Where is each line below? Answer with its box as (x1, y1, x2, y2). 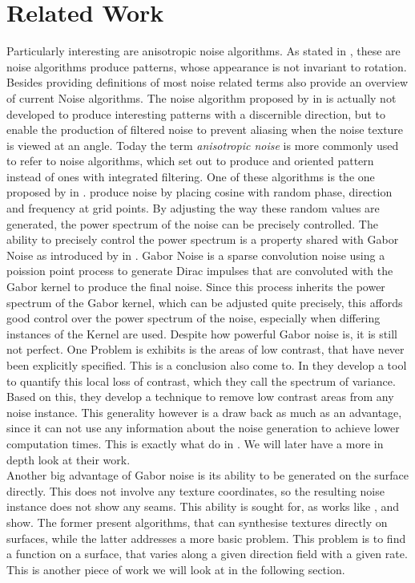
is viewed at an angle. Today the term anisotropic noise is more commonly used (6, 136, 399, 153)
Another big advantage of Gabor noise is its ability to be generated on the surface (6, 467, 409, 484)
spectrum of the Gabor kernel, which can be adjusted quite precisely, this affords (6, 294, 403, 310)
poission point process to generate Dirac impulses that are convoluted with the (6, 262, 393, 279)
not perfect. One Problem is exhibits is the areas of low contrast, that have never (6, 341, 405, 358)
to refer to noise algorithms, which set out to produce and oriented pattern (6, 152, 374, 169)
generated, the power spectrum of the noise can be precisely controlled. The (6, 215, 378, 232)
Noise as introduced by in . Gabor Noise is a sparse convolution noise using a (6, 246, 385, 263)
